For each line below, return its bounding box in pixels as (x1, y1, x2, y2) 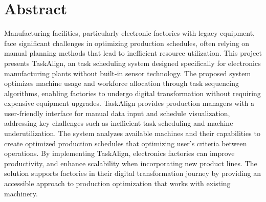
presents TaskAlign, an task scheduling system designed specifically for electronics (4, 57, 261, 68)
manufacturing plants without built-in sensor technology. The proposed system (4, 68, 251, 78)
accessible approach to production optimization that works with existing (4, 178, 231, 189)
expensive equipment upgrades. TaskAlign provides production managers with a (4, 98, 255, 108)
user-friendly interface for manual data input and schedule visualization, (4, 107, 230, 118)
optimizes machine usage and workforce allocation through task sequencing (4, 78, 239, 88)
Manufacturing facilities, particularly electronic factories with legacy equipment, (4, 28, 255, 38)
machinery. (4, 188, 38, 198)
